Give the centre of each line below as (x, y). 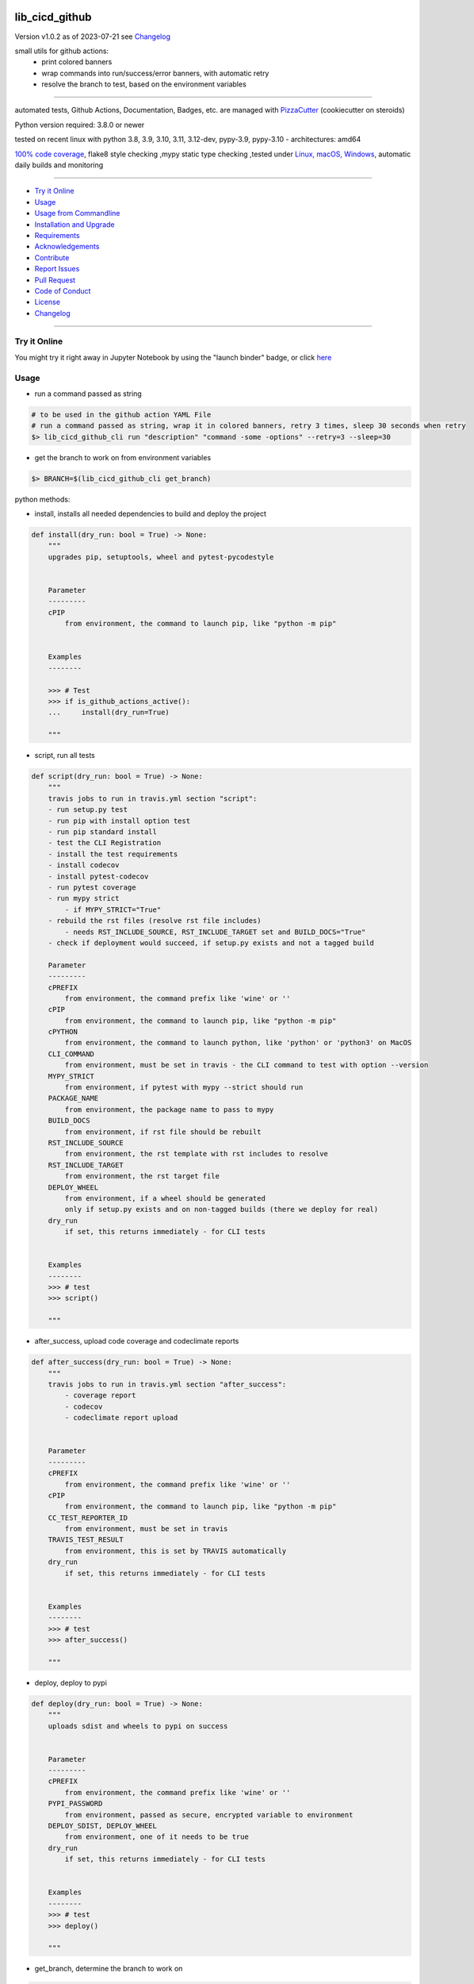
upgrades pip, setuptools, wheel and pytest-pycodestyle (161, 557)
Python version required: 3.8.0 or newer (80, 125)
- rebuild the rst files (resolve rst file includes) (155, 921)
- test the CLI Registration (105, 843)
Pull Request (55, 280)
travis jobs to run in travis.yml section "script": (153, 798)
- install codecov (84, 865)
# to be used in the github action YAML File (121, 414)
